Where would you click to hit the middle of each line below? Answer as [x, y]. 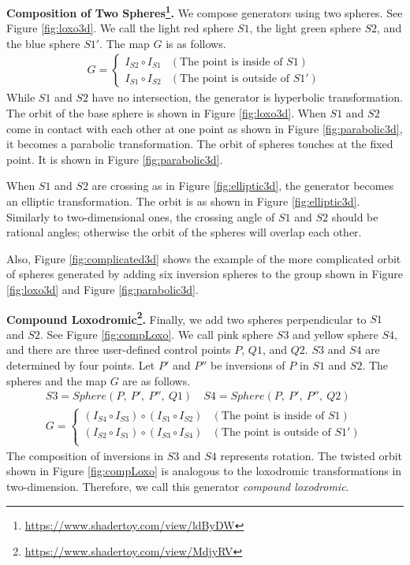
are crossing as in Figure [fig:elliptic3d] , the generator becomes [243, 186]
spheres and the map [56, 380]
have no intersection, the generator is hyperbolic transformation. [248, 97]
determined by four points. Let [81, 365]
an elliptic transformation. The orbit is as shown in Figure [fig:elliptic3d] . [183, 201]
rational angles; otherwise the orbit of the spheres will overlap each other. [184, 232]
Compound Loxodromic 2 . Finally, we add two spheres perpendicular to [186, 318]
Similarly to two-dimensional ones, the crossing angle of [141, 216]
